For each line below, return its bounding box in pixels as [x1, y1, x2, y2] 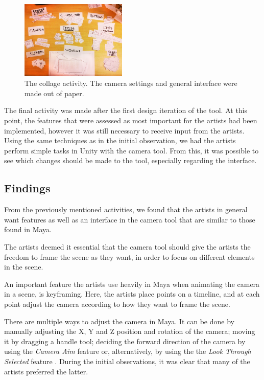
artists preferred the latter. [4, 366, 88, 376]
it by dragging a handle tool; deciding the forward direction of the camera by [4, 336, 246, 346]
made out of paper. [25, 87, 84, 98]
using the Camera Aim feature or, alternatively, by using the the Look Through [4, 346, 251, 356]
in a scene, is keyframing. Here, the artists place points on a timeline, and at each [4, 288, 260, 299]
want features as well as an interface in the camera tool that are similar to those [4, 214, 255, 225]
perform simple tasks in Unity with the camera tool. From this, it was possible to [4, 145, 259, 155]
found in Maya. [4, 224, 52, 235]
